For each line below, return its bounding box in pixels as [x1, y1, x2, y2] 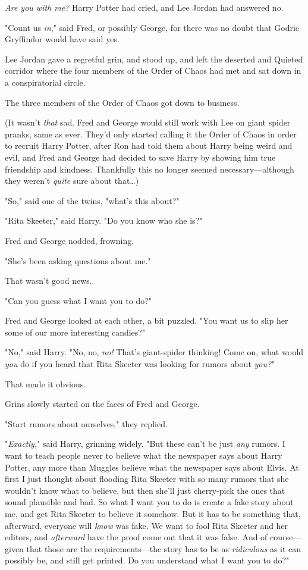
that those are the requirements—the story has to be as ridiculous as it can [26, 542, 301, 555]
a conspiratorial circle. [5, 76, 86, 88]
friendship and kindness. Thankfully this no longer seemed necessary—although [5, 162, 294, 175]
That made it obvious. [5, 377, 86, 390]
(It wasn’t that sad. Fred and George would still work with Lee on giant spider [5, 116, 291, 129]
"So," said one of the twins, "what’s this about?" [5, 194, 180, 206]
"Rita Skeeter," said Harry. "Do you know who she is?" [5, 214, 203, 227]
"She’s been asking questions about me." [5, 254, 151, 267]
